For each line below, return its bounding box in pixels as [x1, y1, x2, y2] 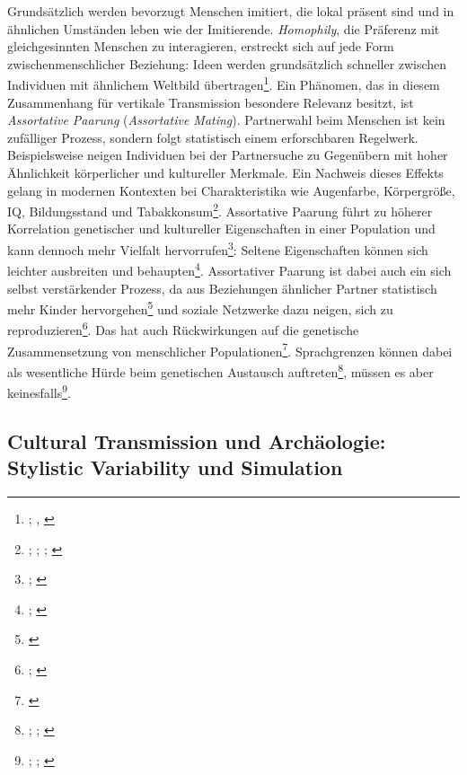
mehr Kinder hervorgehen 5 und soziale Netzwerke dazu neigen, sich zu [7, 297, 393, 318]
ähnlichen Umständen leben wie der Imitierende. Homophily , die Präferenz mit [7, 19, 440, 38]
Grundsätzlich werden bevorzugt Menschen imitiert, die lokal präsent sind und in [7, 2, 454, 20]
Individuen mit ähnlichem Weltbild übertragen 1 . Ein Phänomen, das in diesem [7, 73, 440, 94]
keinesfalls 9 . [7, 381, 71, 401]
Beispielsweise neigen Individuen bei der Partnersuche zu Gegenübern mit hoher [7, 145, 448, 164]
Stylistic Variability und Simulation [7, 454, 343, 481]
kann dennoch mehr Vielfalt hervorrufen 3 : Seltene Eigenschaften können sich [7, 238, 428, 259]
